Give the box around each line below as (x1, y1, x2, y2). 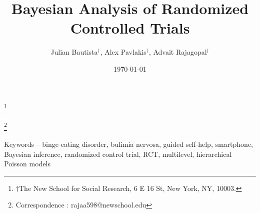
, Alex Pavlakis (100, 47, 146, 57)
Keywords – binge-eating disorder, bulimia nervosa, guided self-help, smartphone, (4, 139, 253, 149)
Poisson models (4, 158, 50, 169)
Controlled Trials (70, 18, 190, 38)
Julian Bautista (50, 47, 98, 57)
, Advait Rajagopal (148, 47, 207, 57)
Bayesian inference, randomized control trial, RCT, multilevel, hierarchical (4, 148, 232, 159)
